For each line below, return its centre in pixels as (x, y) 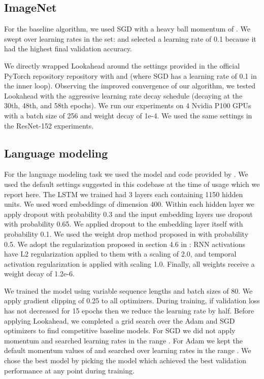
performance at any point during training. (69, 370)
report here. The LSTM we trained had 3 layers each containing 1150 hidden (124, 194)
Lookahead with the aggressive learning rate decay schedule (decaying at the (123, 95)
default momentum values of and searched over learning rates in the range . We (128, 350)
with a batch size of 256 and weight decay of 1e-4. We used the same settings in (128, 115)
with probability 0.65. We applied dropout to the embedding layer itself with (124, 224)
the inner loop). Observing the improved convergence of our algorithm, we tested (130, 86)
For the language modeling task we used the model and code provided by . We (126, 174)
